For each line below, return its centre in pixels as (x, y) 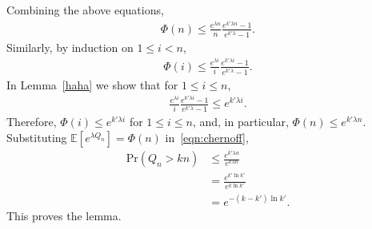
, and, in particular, (240, 122)
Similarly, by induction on (70, 47)
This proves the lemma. (64, 215)
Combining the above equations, (85, 10)
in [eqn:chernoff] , (207, 138)
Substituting (37, 138)
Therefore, (32, 122)
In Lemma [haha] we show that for (92, 84)
